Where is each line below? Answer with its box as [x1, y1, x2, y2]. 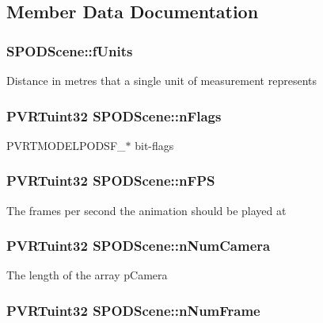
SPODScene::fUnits [6, 40, 133, 60]
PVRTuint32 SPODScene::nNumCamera [6, 236, 271, 256]
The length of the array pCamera [6, 267, 168, 283]
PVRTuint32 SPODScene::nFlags [6, 106, 222, 125]
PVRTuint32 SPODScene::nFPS [6, 171, 215, 190]
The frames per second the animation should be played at [6, 202, 287, 218]
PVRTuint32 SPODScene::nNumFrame [6, 300, 260, 320]
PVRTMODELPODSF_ [6, 137, 126, 153]
